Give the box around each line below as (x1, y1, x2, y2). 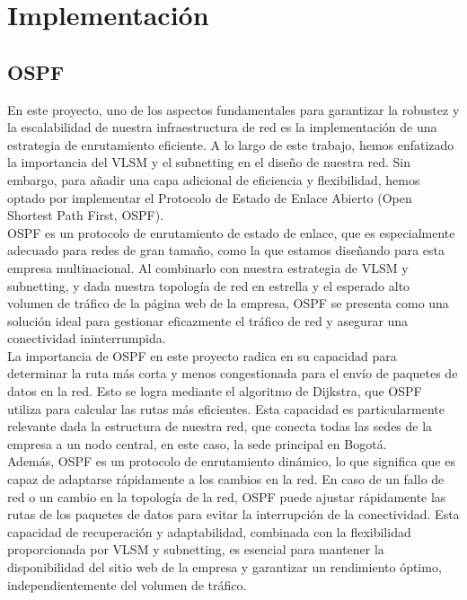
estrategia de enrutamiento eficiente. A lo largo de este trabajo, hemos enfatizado (7, 135, 454, 154)
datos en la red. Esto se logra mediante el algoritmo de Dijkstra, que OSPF (7, 382, 422, 401)
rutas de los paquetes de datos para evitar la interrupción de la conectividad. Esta (7, 505, 460, 524)
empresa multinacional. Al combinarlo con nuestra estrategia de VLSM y (7, 258, 409, 277)
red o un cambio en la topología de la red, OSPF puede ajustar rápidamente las (7, 487, 446, 506)
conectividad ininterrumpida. (7, 329, 166, 348)
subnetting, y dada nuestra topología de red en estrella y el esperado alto (7, 276, 410, 295)
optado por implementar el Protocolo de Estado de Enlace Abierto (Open (7, 188, 412, 207)
